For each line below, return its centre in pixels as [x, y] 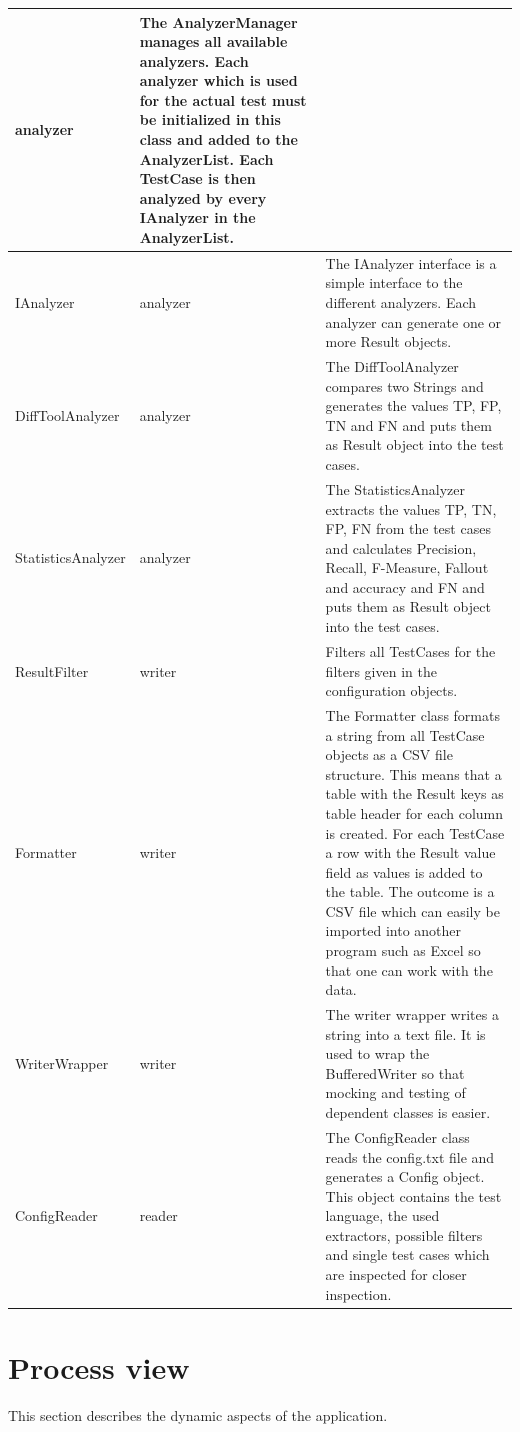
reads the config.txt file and [410, 1156]
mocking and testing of [395, 1092]
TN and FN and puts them [408, 424]
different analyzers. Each [401, 302]
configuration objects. [391, 690]
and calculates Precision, [401, 547]
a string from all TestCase [405, 734]
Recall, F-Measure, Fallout [407, 567]
